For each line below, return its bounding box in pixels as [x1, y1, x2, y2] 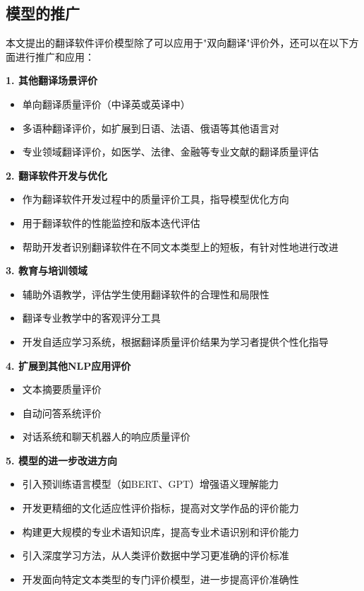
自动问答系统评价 [22, 405, 102, 420]
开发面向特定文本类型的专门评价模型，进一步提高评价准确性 [22, 571, 299, 586]
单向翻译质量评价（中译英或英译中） [22, 96, 190, 111]
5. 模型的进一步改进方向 [6, 452, 117, 467]
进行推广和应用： [15, 49, 95, 64]
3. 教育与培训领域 [6, 263, 87, 278]
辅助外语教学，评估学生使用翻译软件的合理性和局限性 [22, 286, 269, 301]
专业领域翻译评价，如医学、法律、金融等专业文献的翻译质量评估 [22, 144, 319, 159]
